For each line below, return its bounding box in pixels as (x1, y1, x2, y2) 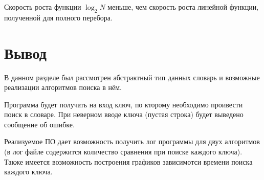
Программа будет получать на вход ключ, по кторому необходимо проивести (4, 99, 243, 109)
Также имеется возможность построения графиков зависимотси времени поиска (4, 156, 253, 167)
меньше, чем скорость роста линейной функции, (107, 2, 259, 12)
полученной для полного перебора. (4, 12, 113, 22)
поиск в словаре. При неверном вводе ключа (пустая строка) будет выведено (4, 109, 244, 120)
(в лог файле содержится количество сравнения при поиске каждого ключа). (4, 146, 243, 157)
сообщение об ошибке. (4, 119, 75, 129)
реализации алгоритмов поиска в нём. (4, 82, 122, 93)
